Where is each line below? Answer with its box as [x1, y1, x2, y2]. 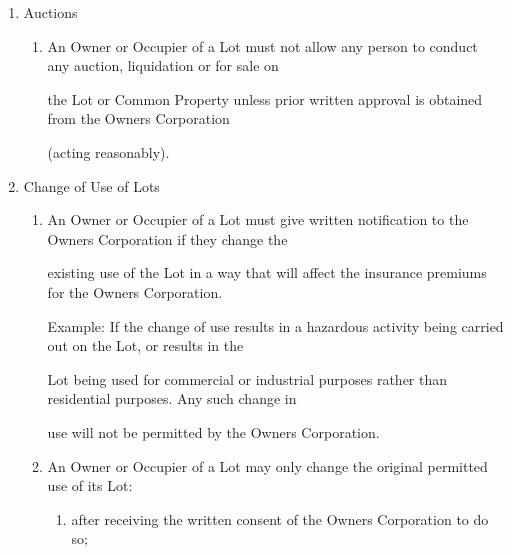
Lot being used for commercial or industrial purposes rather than [47, 368, 448, 389]
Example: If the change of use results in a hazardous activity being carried [47, 315, 504, 336]
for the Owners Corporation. [47, 281, 223, 302]
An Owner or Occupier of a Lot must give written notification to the [47, 209, 469, 230]
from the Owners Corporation [47, 108, 230, 129]
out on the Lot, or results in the [47, 335, 244, 356]
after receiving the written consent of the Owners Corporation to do [71, 508, 489, 529]
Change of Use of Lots [23, 175, 160, 196]
